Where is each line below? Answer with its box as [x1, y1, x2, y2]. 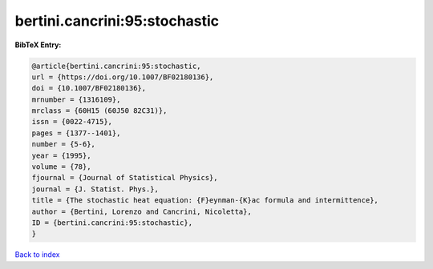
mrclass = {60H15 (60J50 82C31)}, [31, 106, 168, 115]
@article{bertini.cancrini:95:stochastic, [31, 61, 201, 70]
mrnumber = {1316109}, [31, 94, 121, 104]
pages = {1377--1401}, [31, 128, 121, 138]
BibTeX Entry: [14, 40, 62, 50]
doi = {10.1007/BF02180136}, [31, 84, 147, 93]
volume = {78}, [31, 163, 91, 171]
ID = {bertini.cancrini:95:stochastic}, [31, 219, 192, 227]
